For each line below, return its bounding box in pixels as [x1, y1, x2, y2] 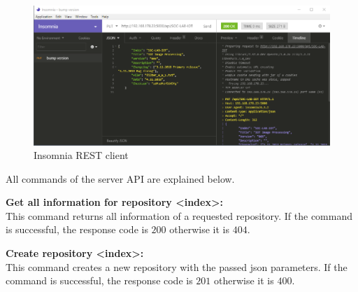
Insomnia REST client [34, 148, 129, 162]
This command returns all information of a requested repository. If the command [6, 208, 353, 223]
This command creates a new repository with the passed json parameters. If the [6, 259, 348, 274]
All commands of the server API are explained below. [6, 171, 235, 186]
